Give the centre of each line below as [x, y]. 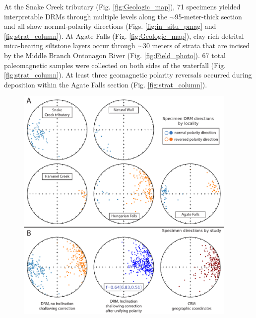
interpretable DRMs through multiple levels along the [86, 16]
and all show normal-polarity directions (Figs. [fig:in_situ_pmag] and [110, 26]
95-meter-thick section [208, 16]
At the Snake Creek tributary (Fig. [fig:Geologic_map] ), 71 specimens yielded [122, 6]
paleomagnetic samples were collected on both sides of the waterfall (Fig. [115, 65]
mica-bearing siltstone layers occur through [70, 45]
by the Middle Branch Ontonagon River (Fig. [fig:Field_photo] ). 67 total [115, 55]
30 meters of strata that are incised [196, 45]
